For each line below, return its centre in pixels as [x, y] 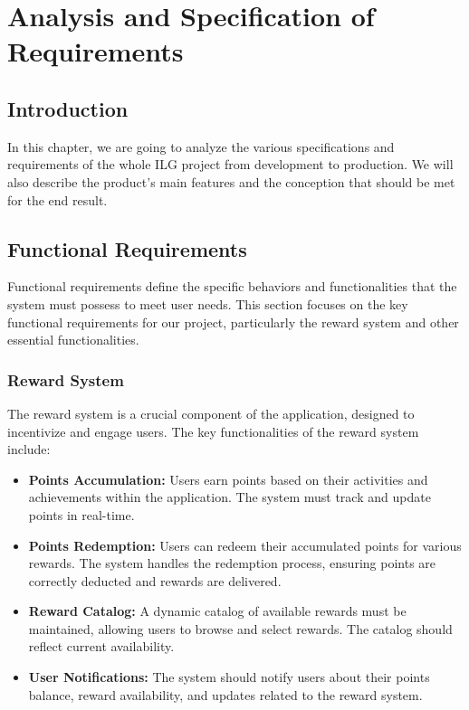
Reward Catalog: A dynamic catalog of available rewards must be [217, 611]
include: [29, 449]
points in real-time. [81, 514]
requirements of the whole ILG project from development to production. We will [230, 164]
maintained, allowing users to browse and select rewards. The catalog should [240, 628]
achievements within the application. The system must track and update [230, 497]
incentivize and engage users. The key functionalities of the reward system [213, 431]
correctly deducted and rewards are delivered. [155, 580]
